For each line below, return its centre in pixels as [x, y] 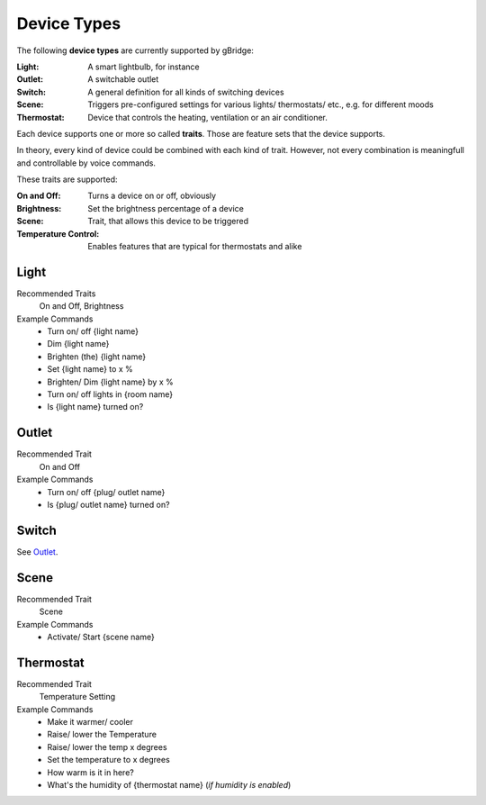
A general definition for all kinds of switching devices [186, 92]
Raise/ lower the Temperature [102, 735]
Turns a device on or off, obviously [152, 196]
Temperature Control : [58, 233]
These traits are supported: [67, 179]
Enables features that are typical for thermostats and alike [195, 247]
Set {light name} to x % [90, 369]
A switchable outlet [123, 79]
